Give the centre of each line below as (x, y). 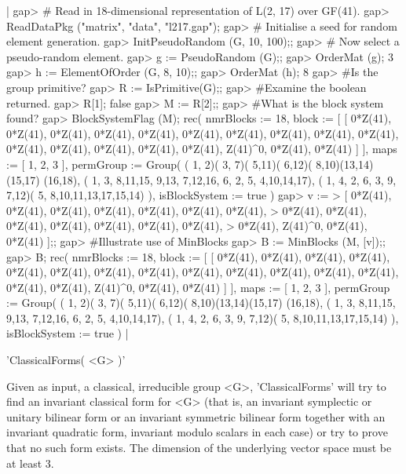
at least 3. (30, 463)
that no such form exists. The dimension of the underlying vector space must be (199, 448)
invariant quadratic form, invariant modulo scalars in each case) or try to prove (197, 432)
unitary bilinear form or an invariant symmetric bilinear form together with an (196, 416)
